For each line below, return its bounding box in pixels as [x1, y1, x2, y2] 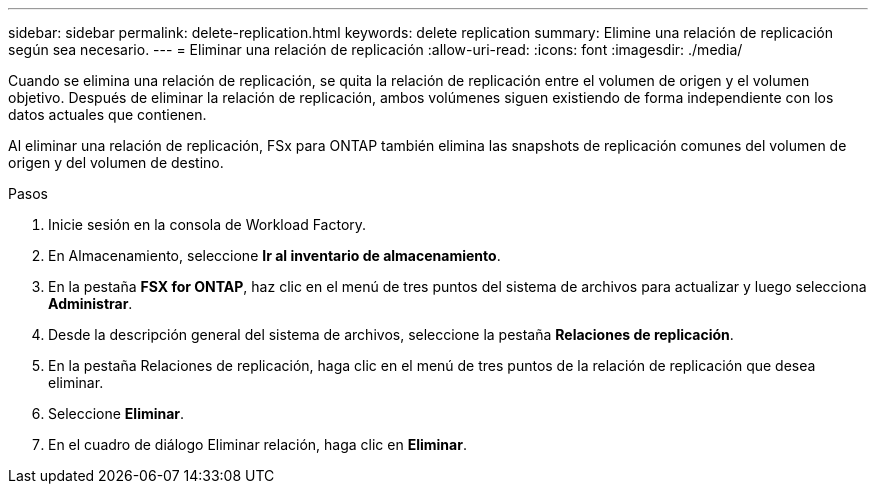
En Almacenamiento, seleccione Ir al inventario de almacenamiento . [48, 247, 501, 264]
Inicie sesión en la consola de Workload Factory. [48, 216, 367, 233]
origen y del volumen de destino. [8, 154, 224, 171]
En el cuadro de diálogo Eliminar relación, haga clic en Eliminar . [48, 436, 467, 453]
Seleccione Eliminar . [48, 405, 185, 422]
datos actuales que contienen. [8, 106, 207, 123]
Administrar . [48, 295, 133, 312]
